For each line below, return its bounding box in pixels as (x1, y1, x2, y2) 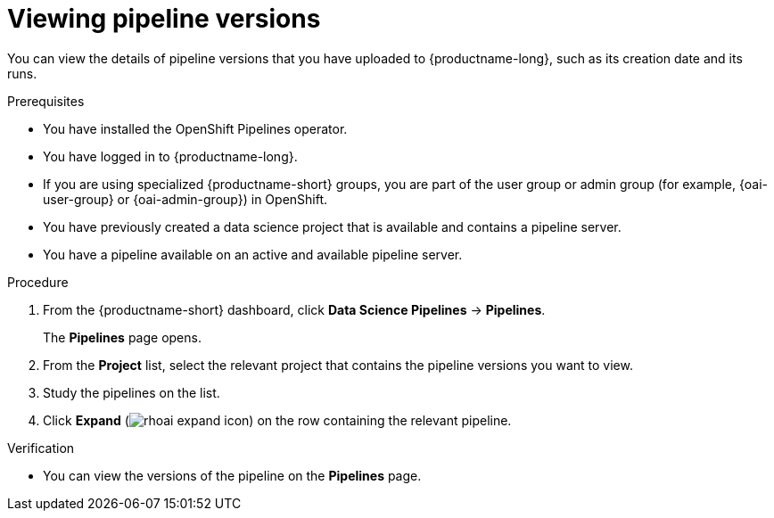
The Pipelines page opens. (43, 329, 202, 345)
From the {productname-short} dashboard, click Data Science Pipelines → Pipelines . (43, 301, 546, 317)
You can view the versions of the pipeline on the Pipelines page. (43, 467, 422, 483)
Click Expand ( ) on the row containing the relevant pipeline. (43, 412, 512, 428)
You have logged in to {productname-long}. (43, 148, 298, 164)
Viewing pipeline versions (7, 4, 321, 34)
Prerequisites (7, 93, 85, 109)
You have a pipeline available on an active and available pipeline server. (43, 246, 463, 262)
